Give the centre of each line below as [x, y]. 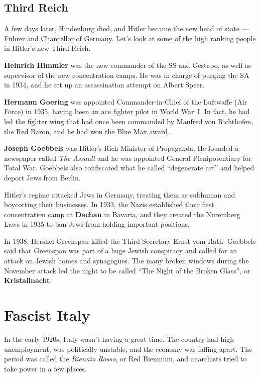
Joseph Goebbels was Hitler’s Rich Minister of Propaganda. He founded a [121, 148]
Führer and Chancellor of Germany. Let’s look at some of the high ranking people [130, 38]
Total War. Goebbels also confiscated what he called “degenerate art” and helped [129, 168]
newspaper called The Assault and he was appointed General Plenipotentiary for [128, 158]
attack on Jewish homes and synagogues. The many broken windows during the [126, 261]
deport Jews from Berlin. [42, 177]
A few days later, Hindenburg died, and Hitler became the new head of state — [126, 28]
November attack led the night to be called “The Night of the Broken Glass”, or [127, 270]
